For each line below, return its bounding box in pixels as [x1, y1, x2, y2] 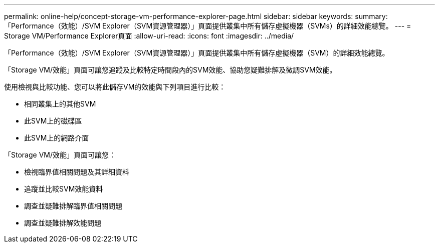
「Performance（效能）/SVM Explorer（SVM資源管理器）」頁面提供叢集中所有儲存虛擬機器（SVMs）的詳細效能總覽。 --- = [4, 21, 411, 30]
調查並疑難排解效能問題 [24, 218, 101, 227]
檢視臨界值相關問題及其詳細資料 [24, 167, 129, 176]
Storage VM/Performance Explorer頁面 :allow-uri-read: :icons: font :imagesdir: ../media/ [4, 31, 294, 40]
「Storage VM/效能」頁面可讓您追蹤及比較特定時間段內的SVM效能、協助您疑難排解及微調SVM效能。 [4, 65, 337, 74]
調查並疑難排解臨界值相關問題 [24, 201, 122, 210]
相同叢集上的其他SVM [24, 99, 96, 108]
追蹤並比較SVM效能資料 [24, 184, 103, 193]
